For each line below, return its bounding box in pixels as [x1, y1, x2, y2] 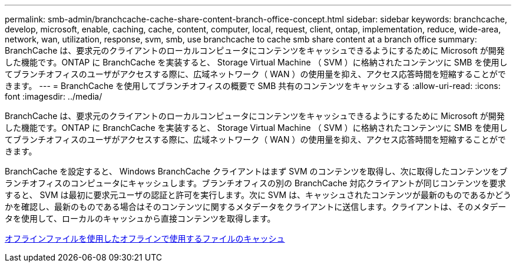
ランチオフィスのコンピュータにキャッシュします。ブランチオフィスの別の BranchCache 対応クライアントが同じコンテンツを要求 [5, 178, 506, 188]
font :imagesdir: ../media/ [5, 91, 102, 101]
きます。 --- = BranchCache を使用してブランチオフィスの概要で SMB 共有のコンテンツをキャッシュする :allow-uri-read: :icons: [5, 81, 501, 91]
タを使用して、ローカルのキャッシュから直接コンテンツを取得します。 [5, 213, 276, 223]
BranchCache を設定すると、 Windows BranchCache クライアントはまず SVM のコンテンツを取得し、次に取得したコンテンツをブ [5, 166, 508, 176]
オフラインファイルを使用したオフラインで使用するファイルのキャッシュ [5, 233, 285, 243]
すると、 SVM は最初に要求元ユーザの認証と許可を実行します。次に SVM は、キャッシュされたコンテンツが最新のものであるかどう [5, 190, 511, 200]
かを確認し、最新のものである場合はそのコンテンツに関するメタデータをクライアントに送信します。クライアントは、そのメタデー [5, 202, 507, 212]
